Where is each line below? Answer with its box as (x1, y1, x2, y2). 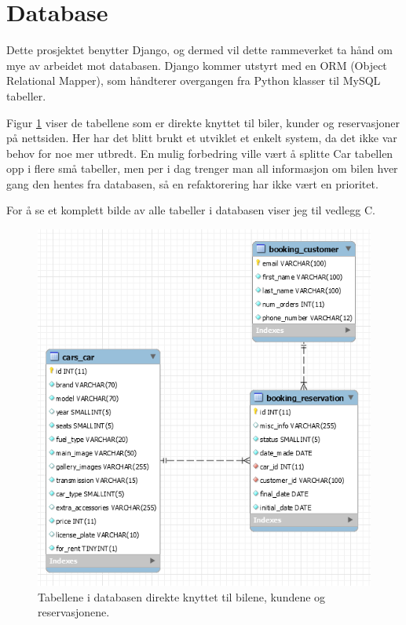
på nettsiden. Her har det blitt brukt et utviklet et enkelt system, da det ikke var (6, 130, 397, 146)
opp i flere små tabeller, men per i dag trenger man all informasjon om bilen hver (6, 160, 398, 177)
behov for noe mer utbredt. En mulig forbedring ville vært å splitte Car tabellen (6, 144, 393, 161)
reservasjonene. (38, 604, 110, 620)
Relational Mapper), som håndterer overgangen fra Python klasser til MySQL (6, 72, 381, 89)
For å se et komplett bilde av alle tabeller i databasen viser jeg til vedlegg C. (6, 202, 375, 218)
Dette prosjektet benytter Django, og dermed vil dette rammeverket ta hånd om (6, 42, 393, 58)
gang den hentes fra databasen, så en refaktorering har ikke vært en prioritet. (6, 175, 379, 192)
